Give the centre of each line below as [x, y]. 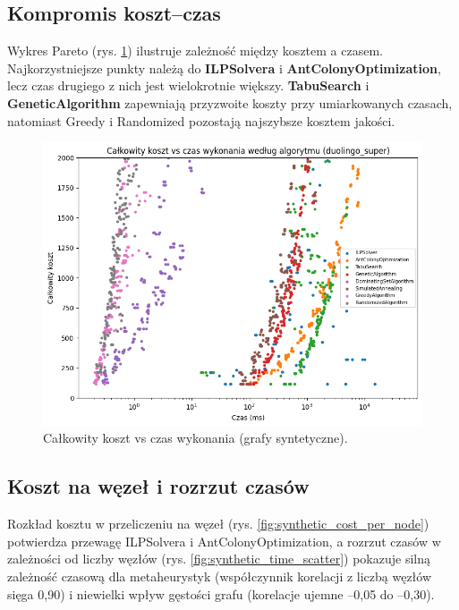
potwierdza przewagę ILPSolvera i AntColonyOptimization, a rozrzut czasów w [224, 541]
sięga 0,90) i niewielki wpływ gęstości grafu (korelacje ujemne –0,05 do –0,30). [221, 593]
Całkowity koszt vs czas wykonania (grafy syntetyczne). [195, 438]
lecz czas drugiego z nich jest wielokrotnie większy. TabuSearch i [188, 85]
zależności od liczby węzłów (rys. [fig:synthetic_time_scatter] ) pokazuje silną [219, 559]
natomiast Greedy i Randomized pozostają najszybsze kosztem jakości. [201, 120]
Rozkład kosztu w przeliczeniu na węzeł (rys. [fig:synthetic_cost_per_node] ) [218, 524]
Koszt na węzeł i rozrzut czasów [158, 486]
